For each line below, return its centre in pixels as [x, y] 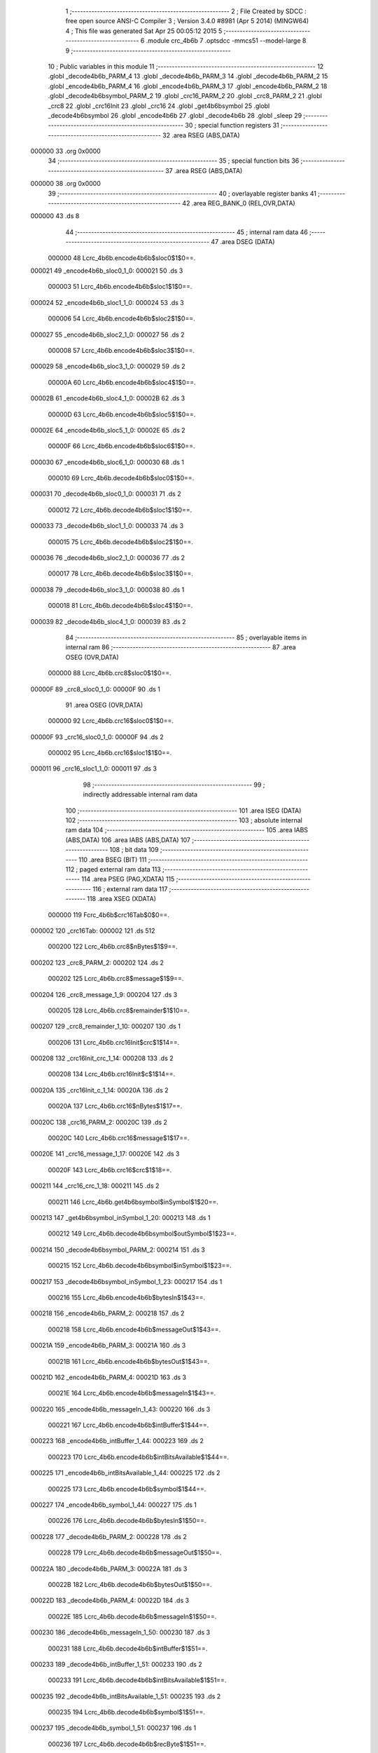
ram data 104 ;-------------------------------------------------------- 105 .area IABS [187, 830]
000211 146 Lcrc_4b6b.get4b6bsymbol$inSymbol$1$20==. [133, 1202]
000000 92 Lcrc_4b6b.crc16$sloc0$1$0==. [111, 721]
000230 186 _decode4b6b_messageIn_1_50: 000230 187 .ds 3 [120, 1632]
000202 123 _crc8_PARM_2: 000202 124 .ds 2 [97, 962]
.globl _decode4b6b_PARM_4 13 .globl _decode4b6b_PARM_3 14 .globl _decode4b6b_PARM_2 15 [188, 76]
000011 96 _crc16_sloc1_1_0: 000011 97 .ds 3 [94, 769]
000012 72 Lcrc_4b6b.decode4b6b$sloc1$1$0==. [120, 510]
